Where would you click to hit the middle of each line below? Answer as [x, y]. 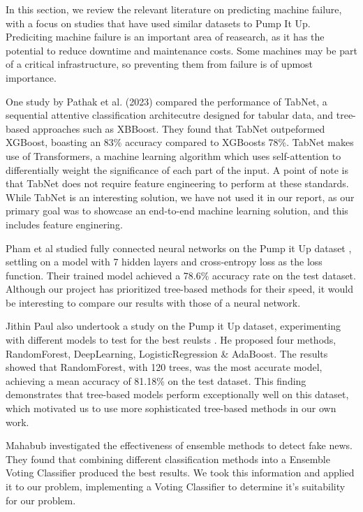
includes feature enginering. [64, 224]
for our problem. [41, 500]
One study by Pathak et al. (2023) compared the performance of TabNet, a [166, 101]
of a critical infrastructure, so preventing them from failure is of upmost [160, 64]
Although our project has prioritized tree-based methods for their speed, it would [180, 289]
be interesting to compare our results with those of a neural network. [153, 302]
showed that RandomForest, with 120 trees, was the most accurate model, [164, 367]
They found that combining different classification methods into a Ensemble [168, 459]
